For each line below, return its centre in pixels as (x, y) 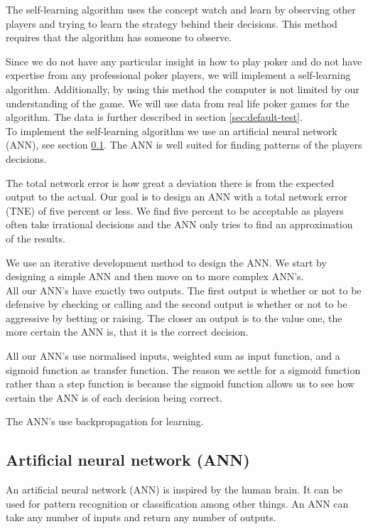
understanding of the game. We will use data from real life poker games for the (178, 103)
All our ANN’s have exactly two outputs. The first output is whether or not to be (184, 290)
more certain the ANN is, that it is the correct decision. (127, 332)
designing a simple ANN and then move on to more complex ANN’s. (155, 276)
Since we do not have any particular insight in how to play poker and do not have (184, 61)
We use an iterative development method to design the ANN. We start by (166, 262)
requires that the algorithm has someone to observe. (119, 37)
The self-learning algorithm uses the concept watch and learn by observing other (181, 9)
